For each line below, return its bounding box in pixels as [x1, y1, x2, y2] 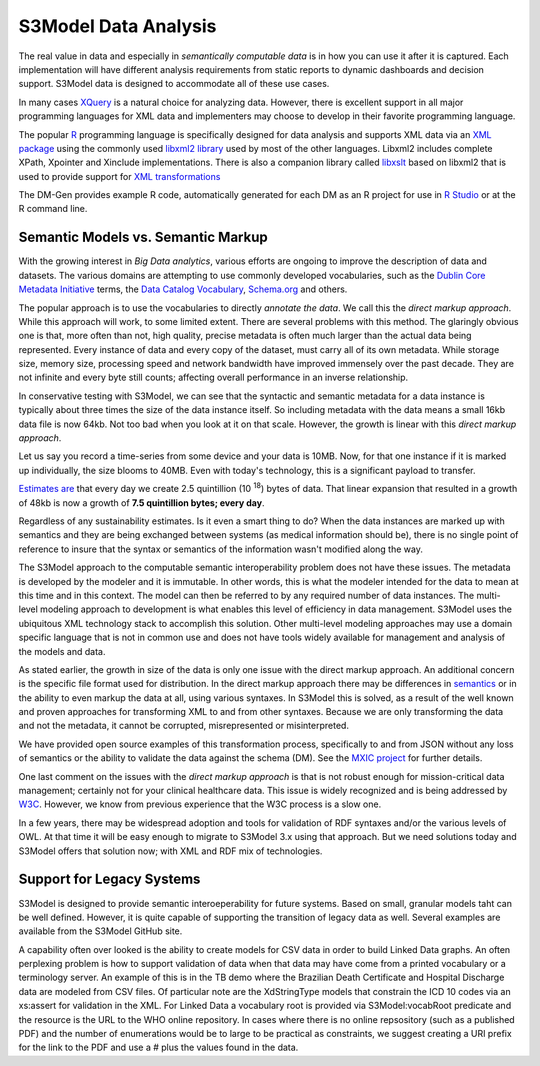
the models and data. [18, 645, 106, 657]
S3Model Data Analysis [18, 15, 217, 37]
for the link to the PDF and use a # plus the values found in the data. [18, 1041, 299, 1054]
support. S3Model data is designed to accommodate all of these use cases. [18, 78, 330, 90]
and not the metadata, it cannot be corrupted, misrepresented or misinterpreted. [18, 720, 350, 732]
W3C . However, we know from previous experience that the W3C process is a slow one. [18, 798, 382, 810]
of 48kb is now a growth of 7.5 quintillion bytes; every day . [18, 496, 265, 509]
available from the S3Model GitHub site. [18, 925, 183, 937]
